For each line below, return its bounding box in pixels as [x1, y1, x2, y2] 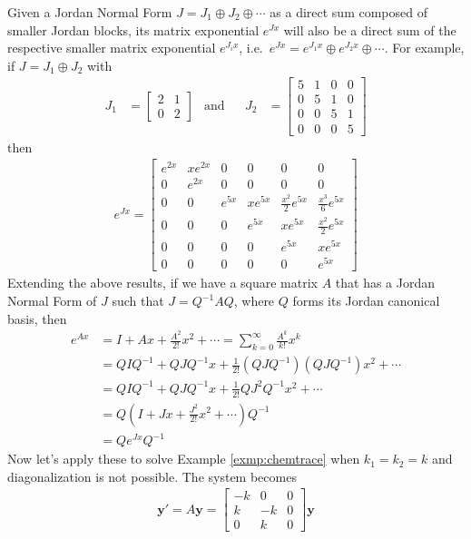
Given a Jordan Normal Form [7, 3, 172, 21]
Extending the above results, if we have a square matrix [7, 273, 318, 292]
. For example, [384, 38, 465, 57]
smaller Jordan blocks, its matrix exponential [7, 20, 260, 39]
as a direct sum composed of [270, 3, 427, 21]
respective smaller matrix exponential [7, 38, 216, 57]
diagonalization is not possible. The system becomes [7, 466, 297, 485]
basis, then [7, 309, 67, 328]
